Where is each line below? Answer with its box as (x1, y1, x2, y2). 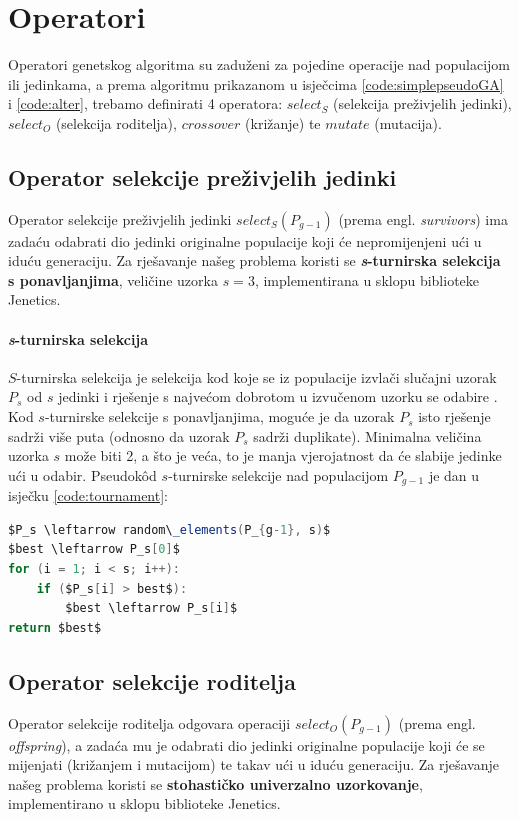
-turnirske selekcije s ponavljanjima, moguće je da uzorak (44, 406, 395, 427)
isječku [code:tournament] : (8, 485, 168, 506)
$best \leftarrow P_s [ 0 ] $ (8, 542, 180, 557)
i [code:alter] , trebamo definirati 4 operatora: (8, 93, 283, 114)
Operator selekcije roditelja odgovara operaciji (8, 712, 291, 733)
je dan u (428, 464, 480, 485)
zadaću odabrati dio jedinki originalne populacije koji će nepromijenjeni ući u (8, 230, 482, 251)
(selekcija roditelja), (55, 112, 177, 133)
